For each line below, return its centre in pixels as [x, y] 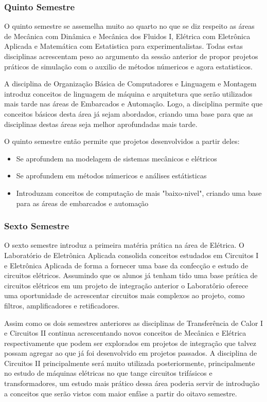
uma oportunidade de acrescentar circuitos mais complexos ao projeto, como [124, 295]
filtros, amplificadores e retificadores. [62, 305]
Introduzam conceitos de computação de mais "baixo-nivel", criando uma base [139, 193]
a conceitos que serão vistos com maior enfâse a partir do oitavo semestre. [121, 393]
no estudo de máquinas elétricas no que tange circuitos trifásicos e [108, 373]
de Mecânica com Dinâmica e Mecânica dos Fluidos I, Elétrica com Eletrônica [127, 36]
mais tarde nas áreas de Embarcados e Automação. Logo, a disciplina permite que [133, 104]
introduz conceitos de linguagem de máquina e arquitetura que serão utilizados [128, 93]
